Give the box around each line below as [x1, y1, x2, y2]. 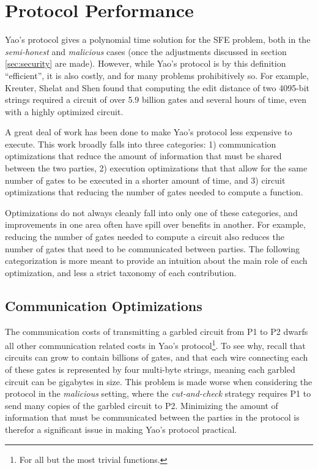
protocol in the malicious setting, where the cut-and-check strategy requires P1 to [5, 387, 311, 400]
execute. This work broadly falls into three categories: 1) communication [5, 137, 276, 150]
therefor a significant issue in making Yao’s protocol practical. [5, 423, 237, 436]
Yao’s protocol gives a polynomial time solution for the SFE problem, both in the [5, 33, 311, 46]
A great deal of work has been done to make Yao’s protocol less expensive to [5, 126, 292, 138]
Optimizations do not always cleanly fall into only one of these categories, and [5, 206, 298, 219]
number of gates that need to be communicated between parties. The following [5, 242, 300, 255]
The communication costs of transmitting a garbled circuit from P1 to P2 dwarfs [5, 325, 308, 337]
